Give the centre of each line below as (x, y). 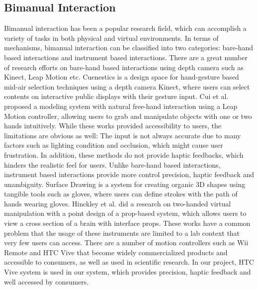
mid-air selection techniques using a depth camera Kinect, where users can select (127, 86)
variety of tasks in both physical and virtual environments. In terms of (111, 38)
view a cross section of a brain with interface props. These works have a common (127, 223)
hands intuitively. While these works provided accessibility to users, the (113, 126)
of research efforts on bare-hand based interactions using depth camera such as (124, 67)
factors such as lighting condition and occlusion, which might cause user (114, 145)
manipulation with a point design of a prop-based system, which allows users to (125, 213)
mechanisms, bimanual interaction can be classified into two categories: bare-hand (129, 48)
